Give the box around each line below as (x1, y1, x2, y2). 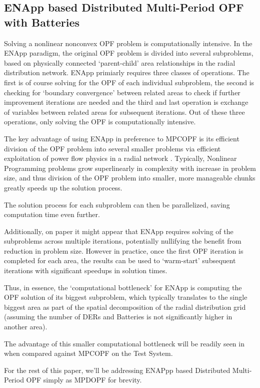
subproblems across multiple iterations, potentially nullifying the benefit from (4, 236, 241, 246)
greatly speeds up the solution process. (4, 182, 122, 192)
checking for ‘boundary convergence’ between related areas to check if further (4, 87, 240, 97)
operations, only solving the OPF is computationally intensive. (4, 116, 196, 127)
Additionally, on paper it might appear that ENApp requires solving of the (4, 226, 233, 236)
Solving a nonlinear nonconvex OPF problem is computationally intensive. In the (4, 38, 252, 48)
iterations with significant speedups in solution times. (4, 265, 167, 276)
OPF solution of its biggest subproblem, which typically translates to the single (4, 292, 247, 302)
